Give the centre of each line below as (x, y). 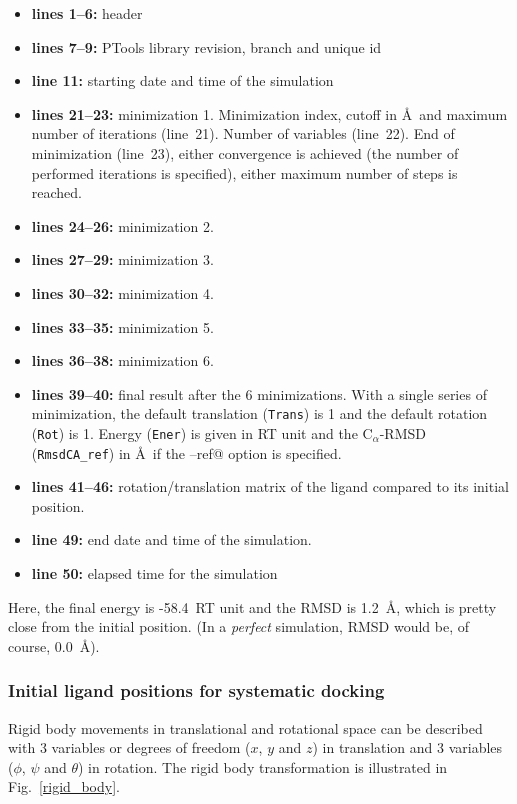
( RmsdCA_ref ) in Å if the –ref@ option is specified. (186, 452)
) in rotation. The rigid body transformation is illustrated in (262, 766)
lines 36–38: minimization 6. (122, 360)
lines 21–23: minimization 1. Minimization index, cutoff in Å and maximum (269, 113)
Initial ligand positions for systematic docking (196, 690)
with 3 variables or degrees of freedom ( (129, 747)
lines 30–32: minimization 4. (122, 292)
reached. (57, 192)
